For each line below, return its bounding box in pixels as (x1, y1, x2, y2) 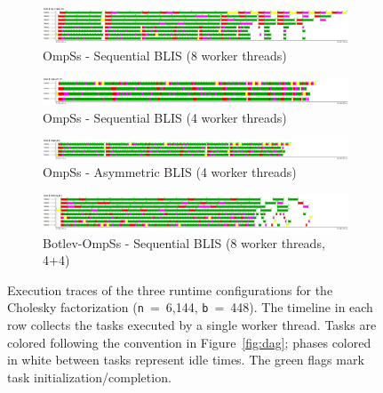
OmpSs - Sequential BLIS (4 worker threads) (43, 108, 287, 126)
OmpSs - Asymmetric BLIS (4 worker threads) (43, 163, 297, 181)
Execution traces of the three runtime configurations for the (7, 280, 333, 299)
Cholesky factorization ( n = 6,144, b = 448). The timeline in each (7, 298, 373, 317)
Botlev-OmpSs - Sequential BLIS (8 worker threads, (43, 233, 325, 252)
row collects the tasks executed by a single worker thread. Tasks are (7, 315, 377, 333)
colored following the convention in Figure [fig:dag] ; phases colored (7, 333, 371, 351)
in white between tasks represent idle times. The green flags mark (7, 350, 364, 369)
